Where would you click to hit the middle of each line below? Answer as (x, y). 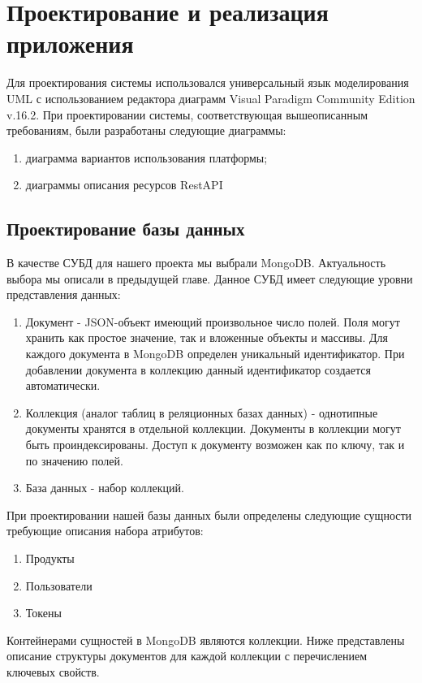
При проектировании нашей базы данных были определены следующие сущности (209, 514)
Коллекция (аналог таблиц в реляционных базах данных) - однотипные (202, 412)
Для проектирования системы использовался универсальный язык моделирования (208, 82)
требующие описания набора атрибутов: (105, 531)
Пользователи (59, 585)
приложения (70, 43)
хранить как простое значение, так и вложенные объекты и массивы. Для (207, 337)
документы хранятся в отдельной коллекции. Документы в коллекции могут (213, 428)
